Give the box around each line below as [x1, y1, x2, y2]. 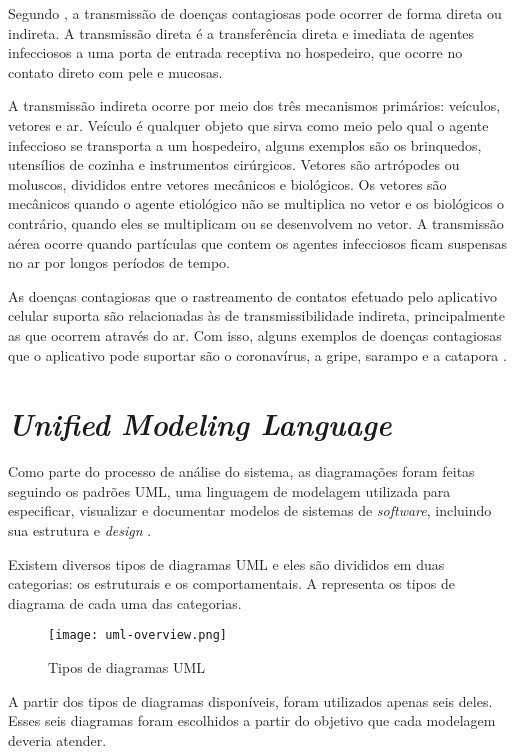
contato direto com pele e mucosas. [8, 61, 223, 82]
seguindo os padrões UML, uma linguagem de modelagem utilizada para [8, 480, 451, 501]
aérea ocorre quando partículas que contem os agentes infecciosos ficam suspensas [8, 232, 507, 253]
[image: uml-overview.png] [48, 628, 227, 643]
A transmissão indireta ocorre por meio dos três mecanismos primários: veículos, [8, 95, 501, 116]
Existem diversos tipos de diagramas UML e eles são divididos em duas [8, 553, 445, 574]
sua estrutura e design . [8, 520, 152, 540]
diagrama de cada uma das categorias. [8, 592, 242, 613]
